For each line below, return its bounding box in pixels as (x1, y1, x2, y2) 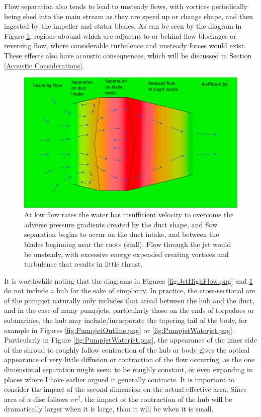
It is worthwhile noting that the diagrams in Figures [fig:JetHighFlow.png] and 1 (4, 275, 253, 286)
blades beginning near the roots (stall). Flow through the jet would (24, 238, 231, 249)
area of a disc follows (4, 393, 68, 404)
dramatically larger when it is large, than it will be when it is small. (4, 403, 214, 414)
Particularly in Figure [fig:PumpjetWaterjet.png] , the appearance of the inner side (4, 335, 257, 345)
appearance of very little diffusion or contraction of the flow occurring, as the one (4, 354, 255, 365)
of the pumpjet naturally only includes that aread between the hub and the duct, (4, 295, 254, 305)
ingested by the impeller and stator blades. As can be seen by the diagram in (4, 21, 242, 31)
